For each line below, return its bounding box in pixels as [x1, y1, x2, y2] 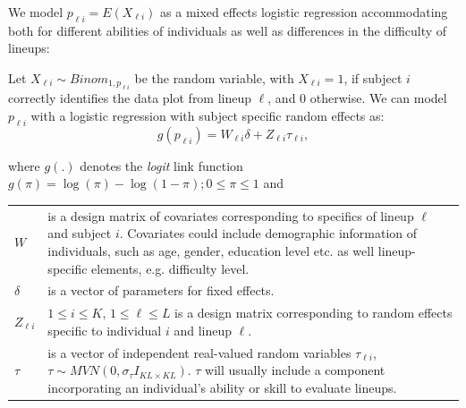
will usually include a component [205, 361, 386, 379]
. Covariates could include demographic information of [119, 224, 418, 242]
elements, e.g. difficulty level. [91, 259, 250, 277]
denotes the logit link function [80, 156, 243, 174]
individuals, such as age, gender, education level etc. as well [47, 241, 375, 259]
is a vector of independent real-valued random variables [47, 343, 352, 361]
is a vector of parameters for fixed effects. [47, 281, 275, 300]
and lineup [174, 320, 232, 339]
